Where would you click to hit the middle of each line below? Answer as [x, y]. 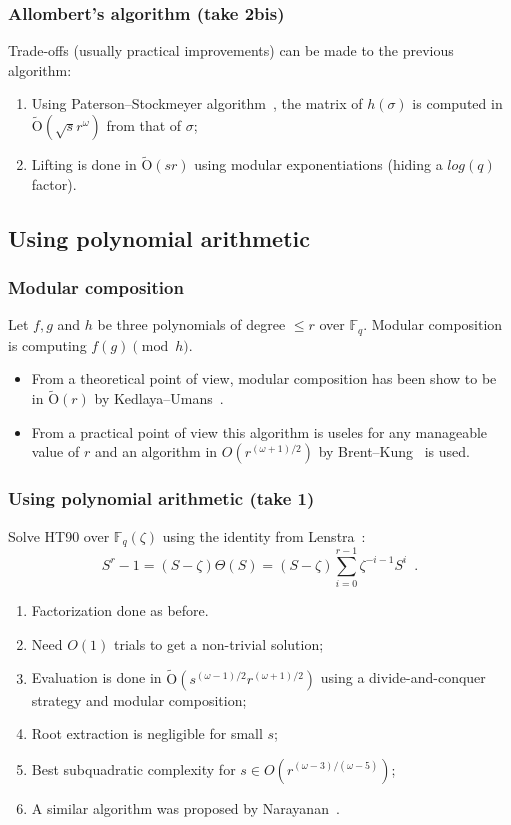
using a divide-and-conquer [403, 677]
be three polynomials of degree [191, 324]
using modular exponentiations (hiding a [318, 164]
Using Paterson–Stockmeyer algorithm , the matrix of [197, 103]
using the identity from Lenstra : [264, 535]
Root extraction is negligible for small [147, 733]
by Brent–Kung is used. [394, 451]
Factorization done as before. [120, 610]
